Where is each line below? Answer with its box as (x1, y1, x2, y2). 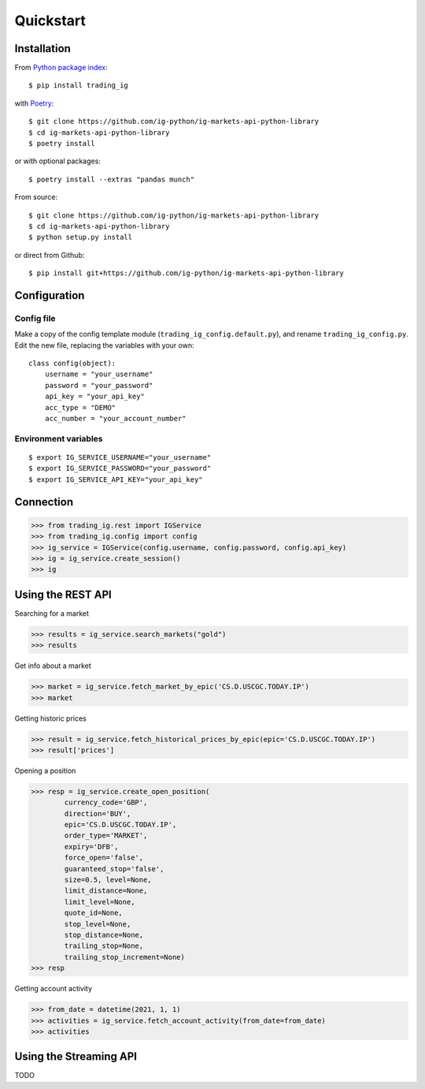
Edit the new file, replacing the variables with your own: (14, 340, 194, 350)
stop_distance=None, (64, 930, 144, 939)
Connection (14, 495, 74, 509)
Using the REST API (14, 587, 112, 601)
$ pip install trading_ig (28, 81, 129, 90)
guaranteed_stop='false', (64, 864, 164, 873)
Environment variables (14, 433, 103, 444)
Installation (14, 42, 71, 55)
